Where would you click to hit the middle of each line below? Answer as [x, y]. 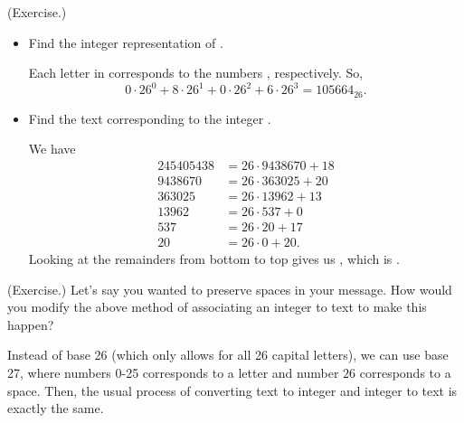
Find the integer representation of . [126, 42]
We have [52, 149]
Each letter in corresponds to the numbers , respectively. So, [196, 73]
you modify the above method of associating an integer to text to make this [217, 307]
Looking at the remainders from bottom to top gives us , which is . [214, 259]
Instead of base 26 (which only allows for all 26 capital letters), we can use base [228, 355]
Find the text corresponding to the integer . [150, 118]
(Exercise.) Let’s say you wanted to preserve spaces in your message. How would [230, 289]
